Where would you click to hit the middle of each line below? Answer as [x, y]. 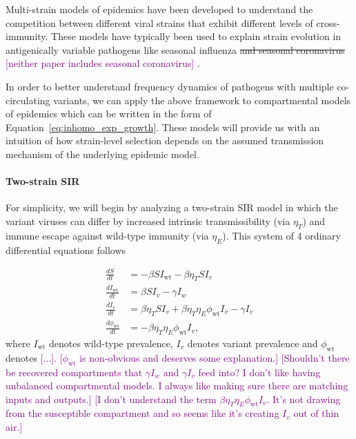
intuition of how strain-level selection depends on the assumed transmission [165, 140]
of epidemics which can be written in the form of [109, 114]
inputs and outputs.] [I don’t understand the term [111, 399]
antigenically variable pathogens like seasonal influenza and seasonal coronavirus [175, 49]
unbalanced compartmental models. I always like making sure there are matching [177, 386]
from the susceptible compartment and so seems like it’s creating [142, 413]
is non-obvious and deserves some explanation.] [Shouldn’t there [215, 357]
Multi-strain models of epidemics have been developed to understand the [159, 9]
